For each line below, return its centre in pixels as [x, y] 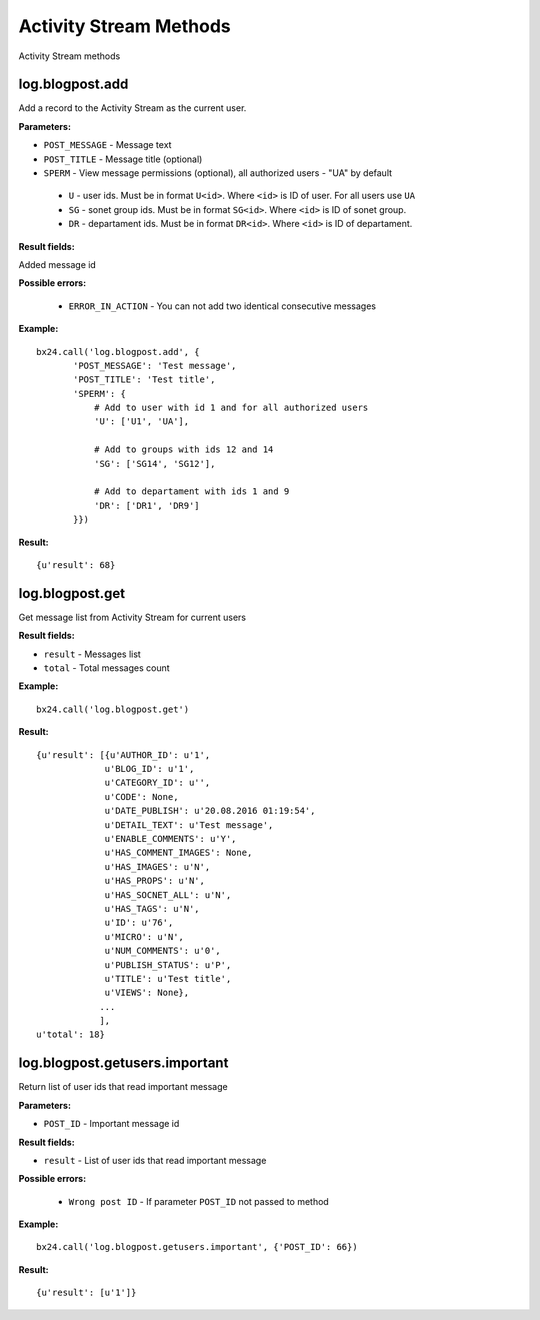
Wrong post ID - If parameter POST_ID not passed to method [198, 1201]
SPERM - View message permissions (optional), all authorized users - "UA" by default [218, 173]
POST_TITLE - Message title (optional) [123, 159]
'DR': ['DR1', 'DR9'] [146, 505]
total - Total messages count [106, 668]
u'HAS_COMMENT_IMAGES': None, [178, 853]
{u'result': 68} [76, 565]
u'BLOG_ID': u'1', [149, 769]
